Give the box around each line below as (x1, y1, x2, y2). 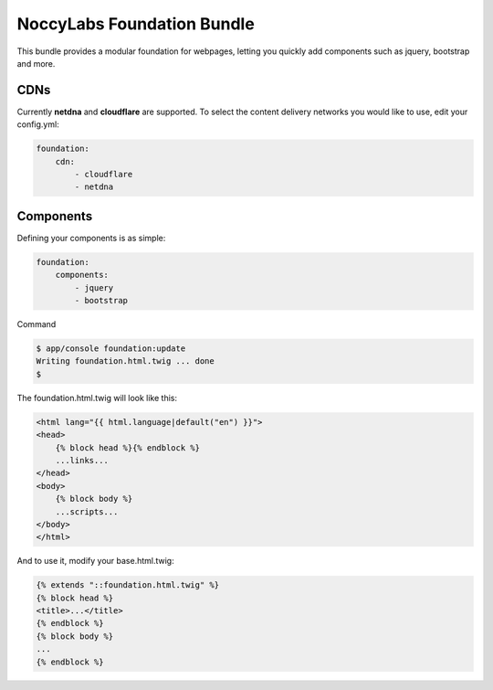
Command (16, 319, 57, 330)
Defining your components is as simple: (16, 232, 166, 243)
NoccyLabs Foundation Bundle (16, 14, 255, 34)
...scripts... (55, 506, 119, 516)
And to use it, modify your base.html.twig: (16, 556, 174, 567)
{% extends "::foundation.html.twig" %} (36, 580, 219, 590)
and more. (16, 58, 56, 69)
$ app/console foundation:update (36, 344, 186, 354)
